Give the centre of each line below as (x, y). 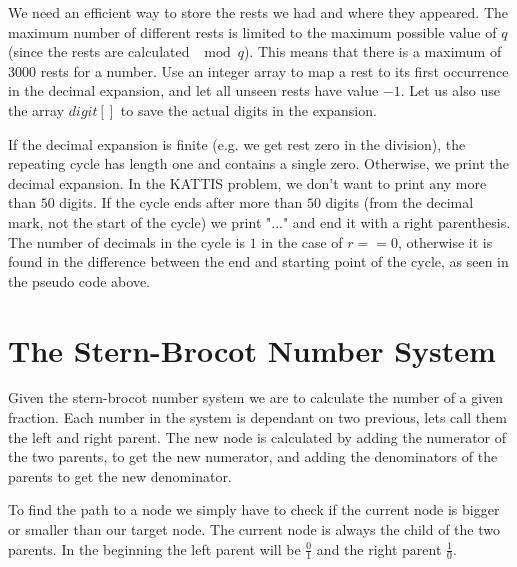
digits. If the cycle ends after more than (181, 202)
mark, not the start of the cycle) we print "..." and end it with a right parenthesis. (259, 221)
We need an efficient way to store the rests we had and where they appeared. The (258, 12)
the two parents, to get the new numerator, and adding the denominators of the (253, 456)
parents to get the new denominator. (120, 475)
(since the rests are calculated (99, 51)
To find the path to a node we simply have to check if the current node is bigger (254, 509)
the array (36, 109)
